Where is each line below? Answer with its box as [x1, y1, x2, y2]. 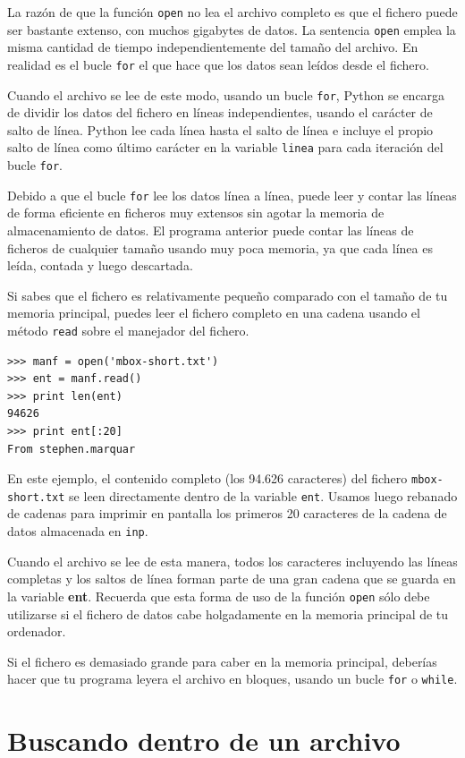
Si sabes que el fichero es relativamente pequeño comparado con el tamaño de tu [7, 285, 448, 304]
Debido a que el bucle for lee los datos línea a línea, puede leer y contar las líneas [7, 185, 457, 204]
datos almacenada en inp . [7, 522, 148, 541]
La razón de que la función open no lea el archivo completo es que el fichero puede [7, 3, 458, 21]
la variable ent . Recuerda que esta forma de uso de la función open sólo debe [7, 586, 430, 605]
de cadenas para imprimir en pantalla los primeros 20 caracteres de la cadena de [7, 504, 447, 523]
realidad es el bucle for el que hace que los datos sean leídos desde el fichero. [7, 55, 429, 73]
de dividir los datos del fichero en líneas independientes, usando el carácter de [7, 103, 433, 122]
